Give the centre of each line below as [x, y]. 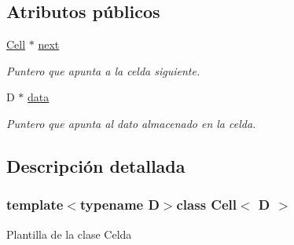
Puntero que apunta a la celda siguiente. [103, 70]
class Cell [206, 205]
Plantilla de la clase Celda [69, 234]
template [35, 205]
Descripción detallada [96, 165]
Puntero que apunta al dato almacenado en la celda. [131, 123]
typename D [119, 205]
